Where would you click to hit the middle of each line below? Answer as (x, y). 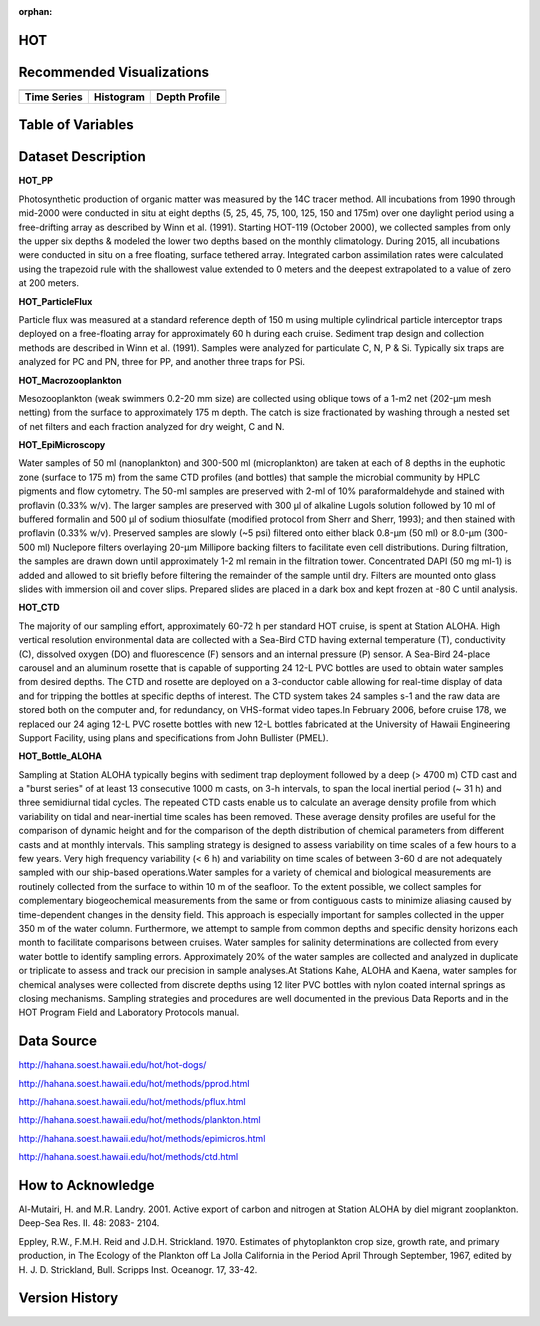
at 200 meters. (49, 283)
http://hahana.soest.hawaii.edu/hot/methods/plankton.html (139, 1120)
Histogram (119, 97)
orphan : (35, 11)
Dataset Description (82, 156)
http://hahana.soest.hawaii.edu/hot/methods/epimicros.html (142, 1138)
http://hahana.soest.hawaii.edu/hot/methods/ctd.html (128, 1157)
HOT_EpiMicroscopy (62, 445)
